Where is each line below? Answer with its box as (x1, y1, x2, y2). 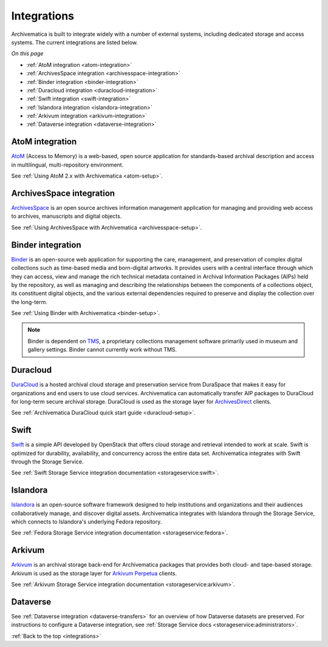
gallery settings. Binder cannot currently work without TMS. (27, 346, 177, 353)
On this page (11, 50, 44, 57)
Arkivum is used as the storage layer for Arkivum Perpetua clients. (11, 569, 177, 577)
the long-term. (11, 298, 48, 305)
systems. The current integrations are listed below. (11, 38, 138, 46)
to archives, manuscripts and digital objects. (11, 213, 122, 220)
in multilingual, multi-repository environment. (11, 161, 124, 168)
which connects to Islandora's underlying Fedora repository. (11, 518, 162, 525)
